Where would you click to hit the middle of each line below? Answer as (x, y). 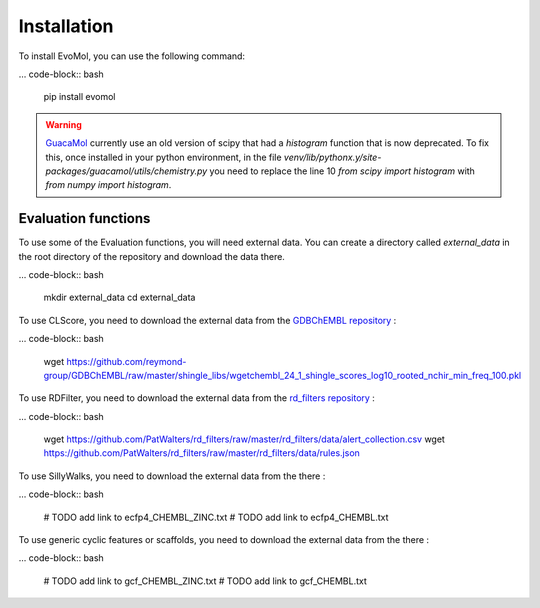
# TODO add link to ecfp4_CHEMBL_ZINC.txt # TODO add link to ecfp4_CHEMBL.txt (216, 517)
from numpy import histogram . (108, 185)
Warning (63, 124)
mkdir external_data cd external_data (119, 297)
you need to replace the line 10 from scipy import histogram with (342, 171)
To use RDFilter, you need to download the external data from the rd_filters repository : (196, 398)
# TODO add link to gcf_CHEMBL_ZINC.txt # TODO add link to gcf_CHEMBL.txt (205, 581)
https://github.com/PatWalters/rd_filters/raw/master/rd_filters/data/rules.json (201, 453)
